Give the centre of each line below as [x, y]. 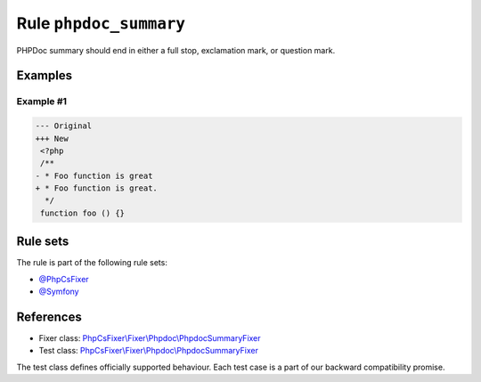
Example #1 [41, 102]
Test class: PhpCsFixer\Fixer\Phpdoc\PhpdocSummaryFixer [148, 351]
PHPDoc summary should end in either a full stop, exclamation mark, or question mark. [176, 50]
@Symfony [59, 292]
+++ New [52, 138]
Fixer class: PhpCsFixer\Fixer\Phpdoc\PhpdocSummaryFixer [150, 338]
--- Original [64, 126]
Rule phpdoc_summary [101, 23]
